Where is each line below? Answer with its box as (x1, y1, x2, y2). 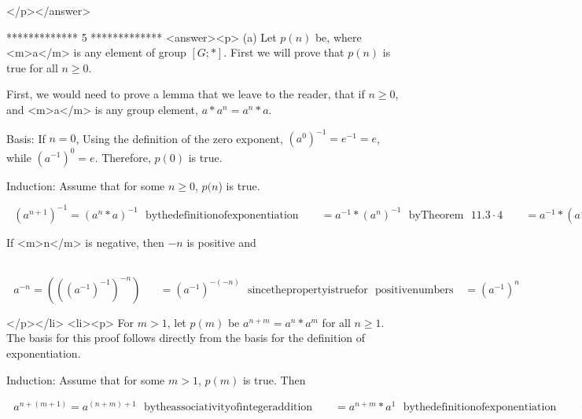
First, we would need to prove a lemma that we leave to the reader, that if (6, 86, 365, 102)
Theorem (420, 209, 464, 221)
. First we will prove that (223, 44, 344, 61)
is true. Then (242, 371, 306, 388)
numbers (412, 284, 454, 296)
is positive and (186, 233, 256, 250)
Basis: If (6, 130, 46, 146)
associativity (171, 402, 231, 413)
